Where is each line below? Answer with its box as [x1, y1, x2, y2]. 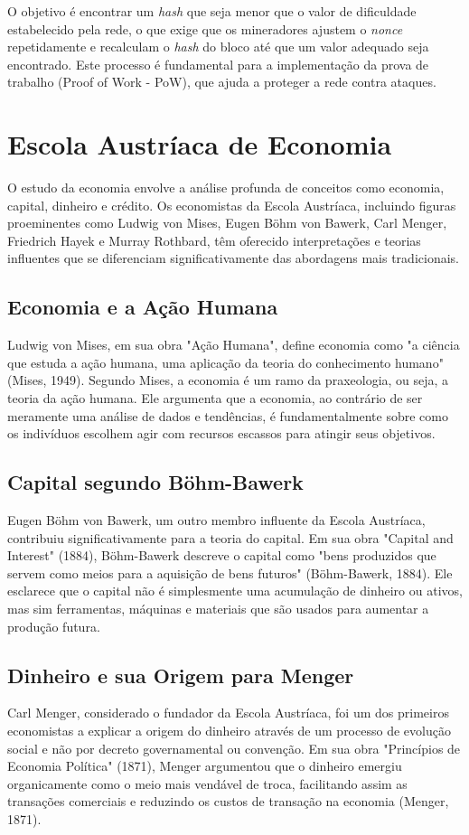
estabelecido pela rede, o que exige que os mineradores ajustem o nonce [7, 19, 403, 38]
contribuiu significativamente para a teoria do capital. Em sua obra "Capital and [7, 528, 454, 547]
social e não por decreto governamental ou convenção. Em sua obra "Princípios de [7, 738, 461, 757]
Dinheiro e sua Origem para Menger [7, 661, 354, 689]
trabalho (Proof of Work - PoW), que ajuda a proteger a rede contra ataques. [7, 72, 436, 91]
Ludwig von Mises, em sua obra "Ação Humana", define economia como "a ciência [7, 335, 460, 354]
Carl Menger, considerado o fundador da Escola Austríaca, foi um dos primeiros [7, 703, 449, 722]
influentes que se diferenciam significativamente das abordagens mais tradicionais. [7, 249, 459, 267]
